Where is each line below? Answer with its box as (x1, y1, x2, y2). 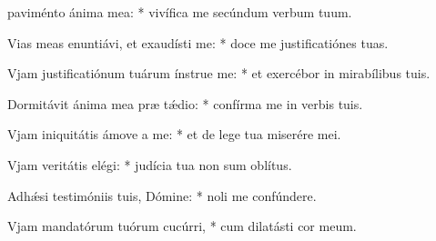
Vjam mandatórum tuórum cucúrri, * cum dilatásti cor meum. (7, 216, 357, 236)
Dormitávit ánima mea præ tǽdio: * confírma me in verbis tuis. (7, 94, 363, 113)
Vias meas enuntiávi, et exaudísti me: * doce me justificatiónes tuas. (7, 33, 389, 52)
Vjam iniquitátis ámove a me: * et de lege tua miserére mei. (7, 125, 341, 144)
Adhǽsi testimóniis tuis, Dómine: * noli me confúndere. (7, 186, 317, 205)
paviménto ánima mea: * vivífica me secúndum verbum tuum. (7, 3, 352, 21)
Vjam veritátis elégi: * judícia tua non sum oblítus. (7, 155, 292, 174)
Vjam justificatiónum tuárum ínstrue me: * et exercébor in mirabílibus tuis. (7, 64, 431, 83)
